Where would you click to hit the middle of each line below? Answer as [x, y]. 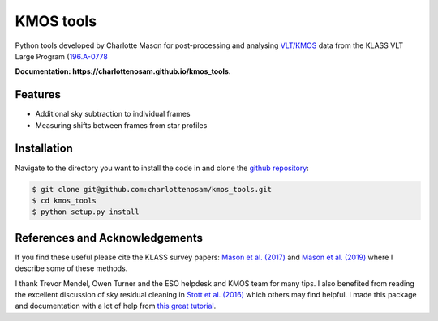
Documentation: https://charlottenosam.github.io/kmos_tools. [123, 71]
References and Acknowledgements [109, 238]
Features [38, 94]
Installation [44, 149]
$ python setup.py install [86, 212]
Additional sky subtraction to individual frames [113, 114]
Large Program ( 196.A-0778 [62, 56]
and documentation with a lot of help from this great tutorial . [116, 306]
